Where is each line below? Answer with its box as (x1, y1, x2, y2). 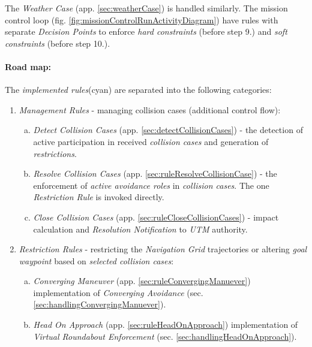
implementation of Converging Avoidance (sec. (33, 286, 203, 298)
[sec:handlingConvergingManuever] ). (33, 298, 166, 310)
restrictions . (33, 147, 77, 159)
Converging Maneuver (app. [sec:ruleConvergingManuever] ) (33, 274, 251, 287)
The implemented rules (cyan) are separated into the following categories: (5, 83, 272, 96)
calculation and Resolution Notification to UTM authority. (33, 222, 248, 235)
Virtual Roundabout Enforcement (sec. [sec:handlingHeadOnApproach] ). (33, 330, 297, 342)
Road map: (5, 60, 51, 73)
